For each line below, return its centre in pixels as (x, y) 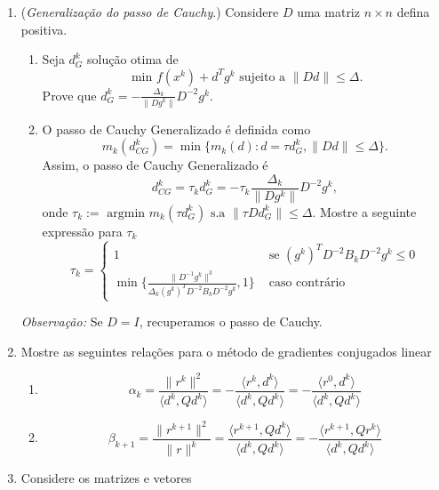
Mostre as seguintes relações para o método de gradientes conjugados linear (226, 351)
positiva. (44, 29)
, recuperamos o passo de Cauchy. (231, 321)
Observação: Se (62, 321)
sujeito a (263, 77)
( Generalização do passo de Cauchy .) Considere (150, 12)
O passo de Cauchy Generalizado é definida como (176, 129)
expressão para (82, 231)
